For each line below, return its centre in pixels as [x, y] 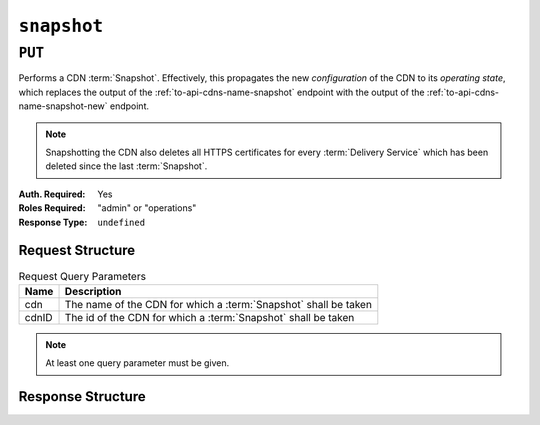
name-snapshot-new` [63, 106]
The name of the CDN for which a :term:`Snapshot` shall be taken [218, 304]
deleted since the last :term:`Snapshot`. [126, 166]
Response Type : [53, 222]
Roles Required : [52, 208]
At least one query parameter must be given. [137, 363]
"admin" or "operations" [147, 208]
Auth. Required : [52, 194]
